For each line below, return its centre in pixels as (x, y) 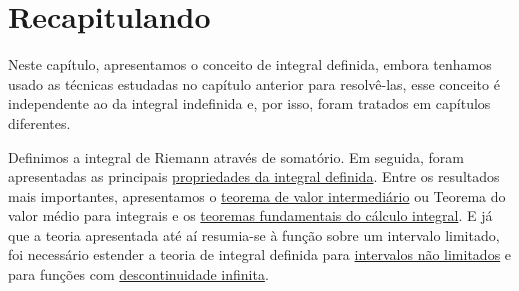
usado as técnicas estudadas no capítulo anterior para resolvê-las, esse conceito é (254, 83)
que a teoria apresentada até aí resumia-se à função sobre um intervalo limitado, (254, 234)
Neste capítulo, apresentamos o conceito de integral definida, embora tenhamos (250, 64)
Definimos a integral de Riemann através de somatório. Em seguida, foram (236, 156)
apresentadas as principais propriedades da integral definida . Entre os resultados (254, 176)
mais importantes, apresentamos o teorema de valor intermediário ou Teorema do (257, 195)
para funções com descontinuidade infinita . (138, 274)
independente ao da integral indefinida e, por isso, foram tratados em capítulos (249, 103)
